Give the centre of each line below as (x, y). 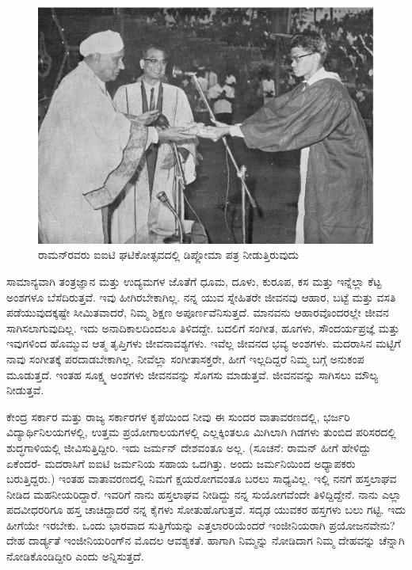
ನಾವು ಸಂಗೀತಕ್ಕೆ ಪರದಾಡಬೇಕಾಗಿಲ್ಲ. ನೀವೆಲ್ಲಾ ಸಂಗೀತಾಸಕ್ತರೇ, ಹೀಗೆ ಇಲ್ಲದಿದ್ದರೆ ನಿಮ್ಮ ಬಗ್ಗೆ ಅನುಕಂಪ (185, 358)
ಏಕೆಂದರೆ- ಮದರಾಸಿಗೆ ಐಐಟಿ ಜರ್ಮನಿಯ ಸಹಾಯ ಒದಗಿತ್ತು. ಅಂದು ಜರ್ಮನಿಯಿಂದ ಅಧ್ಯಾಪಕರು (181, 463)
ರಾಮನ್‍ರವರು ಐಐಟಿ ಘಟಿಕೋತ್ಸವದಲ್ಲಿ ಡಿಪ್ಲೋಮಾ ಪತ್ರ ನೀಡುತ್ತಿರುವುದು (169, 255)
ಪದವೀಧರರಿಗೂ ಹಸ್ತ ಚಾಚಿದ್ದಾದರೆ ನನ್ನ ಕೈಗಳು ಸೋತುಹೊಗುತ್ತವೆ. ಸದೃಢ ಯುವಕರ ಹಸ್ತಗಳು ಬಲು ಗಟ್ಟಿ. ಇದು (206, 509)
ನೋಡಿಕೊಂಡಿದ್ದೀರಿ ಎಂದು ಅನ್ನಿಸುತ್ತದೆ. (75, 556)
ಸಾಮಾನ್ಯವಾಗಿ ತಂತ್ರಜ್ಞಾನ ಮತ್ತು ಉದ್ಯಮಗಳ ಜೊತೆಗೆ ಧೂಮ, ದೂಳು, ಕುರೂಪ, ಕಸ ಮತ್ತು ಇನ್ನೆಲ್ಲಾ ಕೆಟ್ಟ (194, 281)
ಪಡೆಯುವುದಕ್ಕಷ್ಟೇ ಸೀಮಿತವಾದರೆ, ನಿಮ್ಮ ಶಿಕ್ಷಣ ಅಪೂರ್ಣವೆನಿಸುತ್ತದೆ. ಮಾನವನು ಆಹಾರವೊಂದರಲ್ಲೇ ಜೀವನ (198, 312)
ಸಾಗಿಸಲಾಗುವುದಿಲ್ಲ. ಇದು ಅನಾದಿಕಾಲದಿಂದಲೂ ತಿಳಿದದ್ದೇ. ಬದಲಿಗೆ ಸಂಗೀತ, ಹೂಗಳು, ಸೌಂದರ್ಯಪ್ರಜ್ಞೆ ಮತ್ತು (203, 327)
